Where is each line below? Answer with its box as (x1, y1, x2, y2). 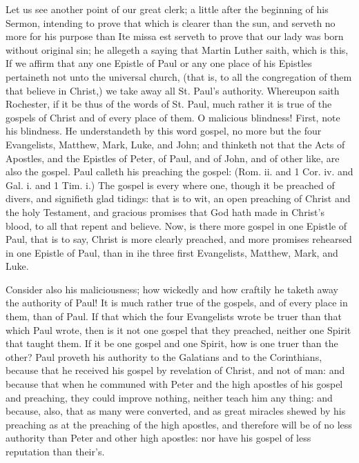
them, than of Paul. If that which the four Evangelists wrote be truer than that (6, 309, 342, 324)
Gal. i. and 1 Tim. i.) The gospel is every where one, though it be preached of (6, 177, 335, 192)
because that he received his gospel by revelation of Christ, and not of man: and (6, 363, 345, 377)
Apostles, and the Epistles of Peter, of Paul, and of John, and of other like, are (6, 150, 340, 165)
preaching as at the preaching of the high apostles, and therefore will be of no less (6, 417, 352, 431)
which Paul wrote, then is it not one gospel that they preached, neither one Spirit (6, 322, 351, 337)
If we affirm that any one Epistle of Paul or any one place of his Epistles (6, 56, 312, 70)
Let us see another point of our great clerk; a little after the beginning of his (6, 2, 329, 16)
